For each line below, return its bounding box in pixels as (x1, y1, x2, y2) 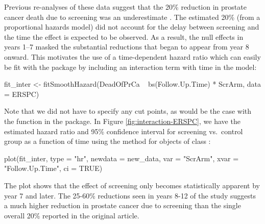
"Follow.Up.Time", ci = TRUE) (4, 163, 103, 173)
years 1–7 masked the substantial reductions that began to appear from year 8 (4, 41, 249, 52)
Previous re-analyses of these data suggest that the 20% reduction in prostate (4, 2, 247, 12)
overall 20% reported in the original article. (4, 210, 139, 220)
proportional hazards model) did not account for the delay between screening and (4, 21, 259, 32)
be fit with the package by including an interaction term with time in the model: (4, 61, 257, 72)
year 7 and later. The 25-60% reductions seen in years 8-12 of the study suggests (4, 190, 256, 201)
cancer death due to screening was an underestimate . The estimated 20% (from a (4, 11, 260, 22)
